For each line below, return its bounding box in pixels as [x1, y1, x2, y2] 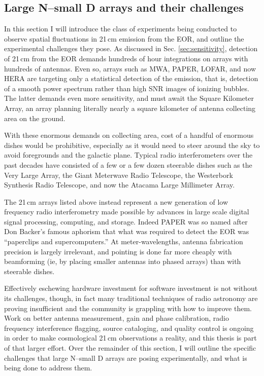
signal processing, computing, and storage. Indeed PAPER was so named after [4, 216, 248, 227]
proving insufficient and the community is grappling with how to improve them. [4, 303, 252, 313]
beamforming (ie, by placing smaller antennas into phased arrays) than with [4, 256, 241, 267]
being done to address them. [4, 362, 92, 373]
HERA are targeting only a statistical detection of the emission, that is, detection [4, 73, 258, 84]
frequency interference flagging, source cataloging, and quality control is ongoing [4, 322, 254, 333]
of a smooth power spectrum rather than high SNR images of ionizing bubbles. [4, 83, 249, 93]
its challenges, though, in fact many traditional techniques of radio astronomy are [4, 293, 258, 304]
